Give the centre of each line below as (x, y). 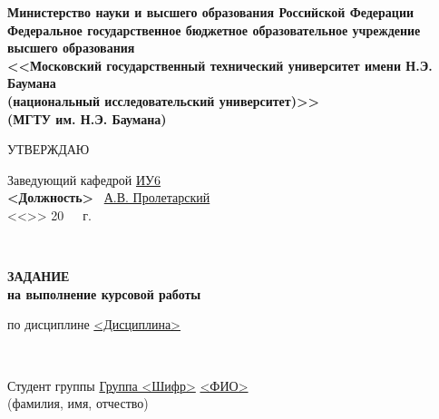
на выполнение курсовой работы (104, 293)
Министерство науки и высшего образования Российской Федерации (211, 12)
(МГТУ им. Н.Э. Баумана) (87, 118)
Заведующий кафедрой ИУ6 (84, 179)
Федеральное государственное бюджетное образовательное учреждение (214, 29)
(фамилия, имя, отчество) (78, 403)
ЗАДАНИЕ (39, 276)
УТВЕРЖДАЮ (49, 149)
